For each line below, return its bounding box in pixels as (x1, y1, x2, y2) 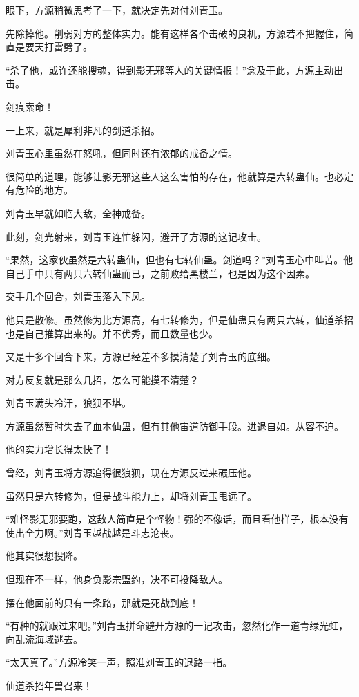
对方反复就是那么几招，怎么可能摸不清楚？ (6, 372, 199, 387)
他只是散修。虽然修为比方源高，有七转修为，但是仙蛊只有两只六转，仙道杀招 (6, 312, 353, 326)
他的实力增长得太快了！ (6, 442, 112, 456)
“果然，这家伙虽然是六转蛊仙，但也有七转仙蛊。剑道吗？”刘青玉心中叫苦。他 (6, 252, 353, 267)
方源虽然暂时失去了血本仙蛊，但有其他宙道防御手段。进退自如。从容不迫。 (6, 418, 344, 433)
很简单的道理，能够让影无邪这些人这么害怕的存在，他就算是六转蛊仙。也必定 (6, 169, 353, 183)
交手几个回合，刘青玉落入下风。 (6, 289, 151, 304)
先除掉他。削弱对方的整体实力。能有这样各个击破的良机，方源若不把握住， (6, 26, 344, 40)
